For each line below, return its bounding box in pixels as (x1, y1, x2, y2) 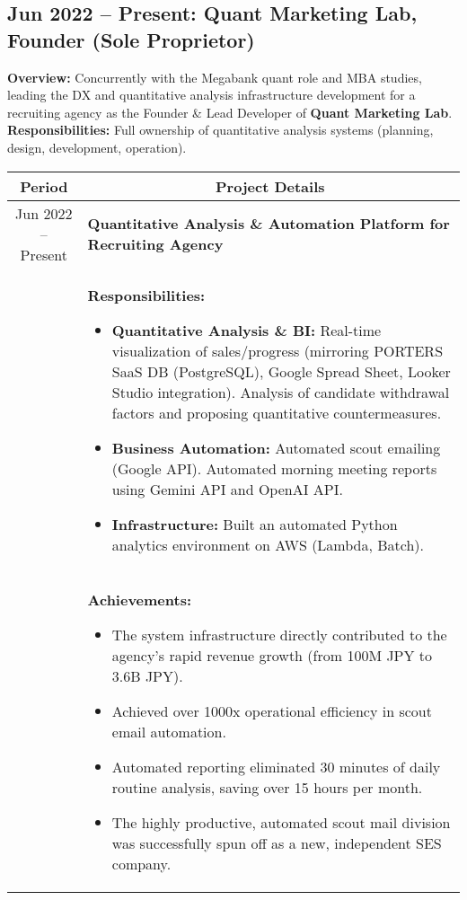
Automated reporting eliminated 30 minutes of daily (111, 755, 441, 777)
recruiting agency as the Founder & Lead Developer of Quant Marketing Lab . (7, 102, 453, 121)
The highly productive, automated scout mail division (111, 811, 451, 833)
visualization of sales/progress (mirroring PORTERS (111, 340, 444, 361)
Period (20, 175, 68, 197)
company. (111, 852, 172, 874)
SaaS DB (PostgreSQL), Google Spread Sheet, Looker (111, 360, 451, 382)
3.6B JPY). (111, 665, 183, 686)
